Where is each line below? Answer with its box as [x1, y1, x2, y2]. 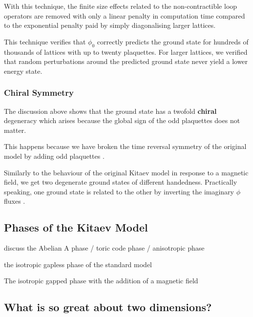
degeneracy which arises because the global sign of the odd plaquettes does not [4, 115, 240, 126]
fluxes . [4, 196, 25, 206]
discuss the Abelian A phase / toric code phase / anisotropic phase [4, 243, 205, 253]
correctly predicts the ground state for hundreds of [97, 36, 249, 46]
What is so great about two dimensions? [4, 299, 212, 315]
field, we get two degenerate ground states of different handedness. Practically [4, 177, 237, 187]
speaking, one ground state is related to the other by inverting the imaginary [4, 186, 234, 196]
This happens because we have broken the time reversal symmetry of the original [4, 141, 247, 151]
